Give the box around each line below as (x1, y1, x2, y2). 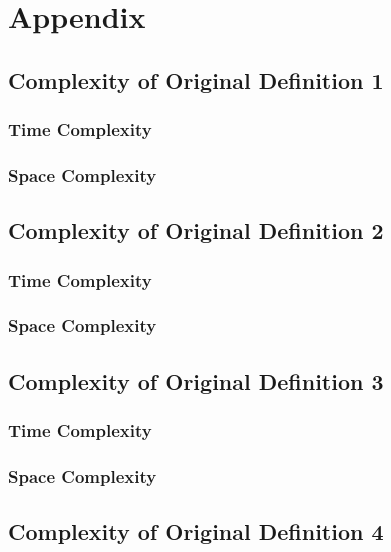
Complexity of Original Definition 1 (8, 64, 384, 95)
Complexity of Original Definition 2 (8, 215, 384, 246)
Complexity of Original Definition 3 (8, 365, 384, 396)
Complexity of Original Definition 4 (8, 516, 384, 547)
